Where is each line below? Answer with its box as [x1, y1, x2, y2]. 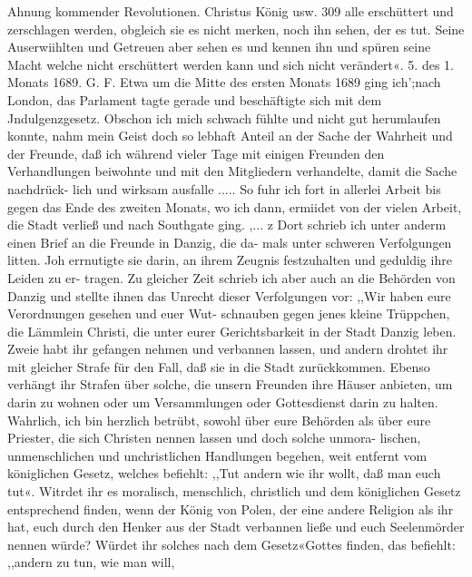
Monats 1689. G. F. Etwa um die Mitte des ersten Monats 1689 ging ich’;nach [7, 73, 441, 92]
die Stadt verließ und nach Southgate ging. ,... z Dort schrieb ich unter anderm [7, 215, 447, 234]
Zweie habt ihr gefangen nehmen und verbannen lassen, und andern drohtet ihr [7, 339, 448, 358]
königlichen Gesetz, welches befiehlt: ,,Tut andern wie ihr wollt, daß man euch [7, 464, 441, 483]
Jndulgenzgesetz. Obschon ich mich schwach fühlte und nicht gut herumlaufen [7, 108, 441, 127]
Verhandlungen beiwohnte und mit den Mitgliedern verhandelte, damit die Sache [7, 161, 457, 181]
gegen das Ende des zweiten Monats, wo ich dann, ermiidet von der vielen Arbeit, [7, 197, 462, 216]
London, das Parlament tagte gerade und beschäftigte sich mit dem [7, 90, 382, 109]
